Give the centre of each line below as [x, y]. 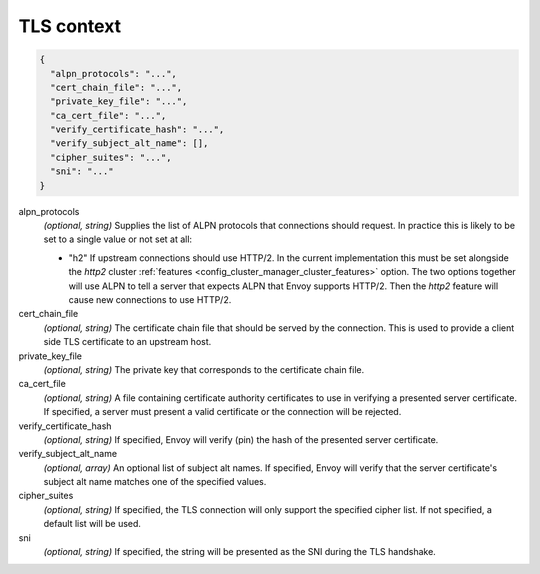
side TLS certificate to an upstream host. [127, 342]
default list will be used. [92, 524]
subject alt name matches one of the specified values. [155, 482]
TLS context [70, 26]
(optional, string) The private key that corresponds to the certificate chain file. [204, 369]
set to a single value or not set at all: [118, 239]
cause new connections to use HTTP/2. [150, 299]
